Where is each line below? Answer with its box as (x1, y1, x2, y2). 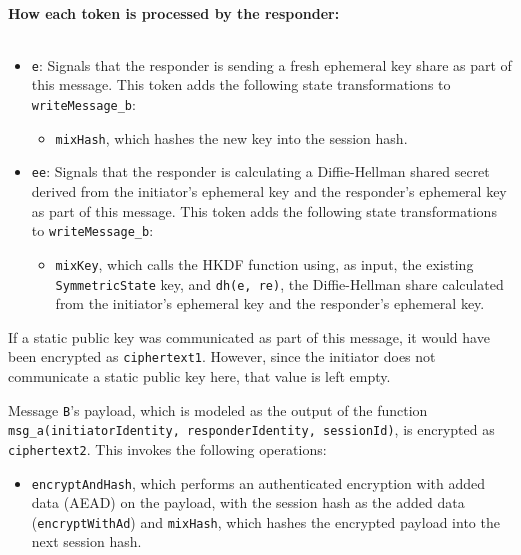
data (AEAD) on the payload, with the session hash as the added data (31, 492, 465, 513)
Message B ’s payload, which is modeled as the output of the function (8, 399, 428, 420)
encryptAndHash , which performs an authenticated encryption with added (31, 472, 485, 493)
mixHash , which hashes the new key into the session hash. (55, 127, 408, 148)
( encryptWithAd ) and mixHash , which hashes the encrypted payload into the (31, 511, 500, 532)
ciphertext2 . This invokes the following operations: (8, 438, 327, 459)
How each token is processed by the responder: (8, 2, 340, 23)
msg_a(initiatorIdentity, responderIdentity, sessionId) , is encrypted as (8, 419, 495, 440)
